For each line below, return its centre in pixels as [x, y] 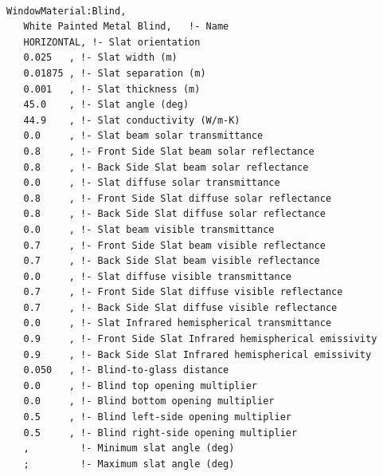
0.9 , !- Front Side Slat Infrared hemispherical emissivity [200, 339]
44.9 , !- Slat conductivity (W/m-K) [132, 120]
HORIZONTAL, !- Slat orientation [112, 42]
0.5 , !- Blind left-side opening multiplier [157, 417]
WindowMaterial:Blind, [66, 11]
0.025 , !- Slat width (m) [100, 58]
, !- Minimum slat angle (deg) [129, 448]
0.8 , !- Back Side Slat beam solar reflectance [166, 167]
